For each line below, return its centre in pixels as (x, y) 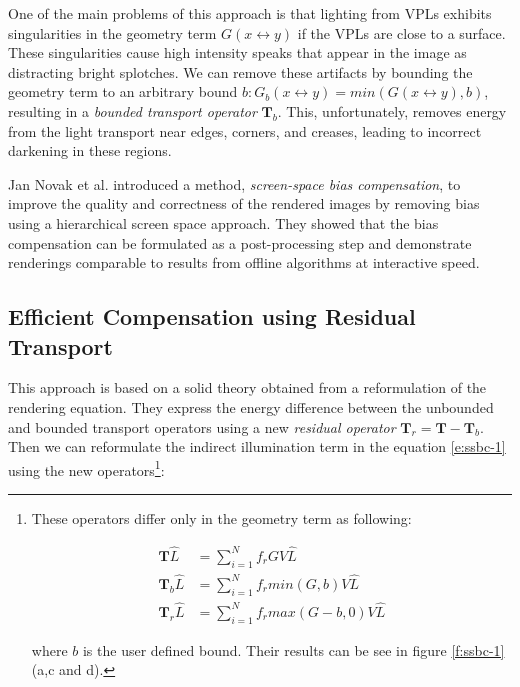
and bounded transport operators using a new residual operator (202, 426)
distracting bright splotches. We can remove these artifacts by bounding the (240, 71)
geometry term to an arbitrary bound (123, 91)
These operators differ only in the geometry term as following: (221, 517)
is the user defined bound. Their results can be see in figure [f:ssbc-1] (293, 649)
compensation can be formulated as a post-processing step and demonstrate (240, 242)
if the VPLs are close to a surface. (401, 32)
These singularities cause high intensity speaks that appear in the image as (237, 52)
